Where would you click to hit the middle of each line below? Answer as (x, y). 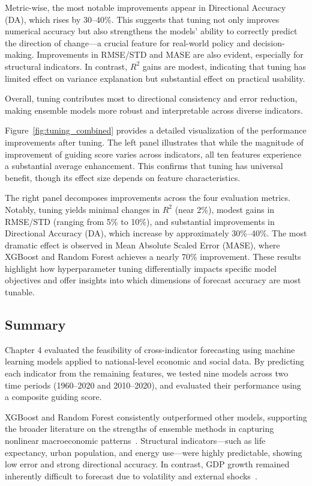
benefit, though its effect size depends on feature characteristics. (123, 177)
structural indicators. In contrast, (66, 66)
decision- (269, 42)
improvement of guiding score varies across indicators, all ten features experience (153, 154)
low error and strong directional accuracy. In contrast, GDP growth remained (147, 464)
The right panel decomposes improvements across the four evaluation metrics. (148, 198)
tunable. (20, 292)
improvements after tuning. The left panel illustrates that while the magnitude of (154, 142)
